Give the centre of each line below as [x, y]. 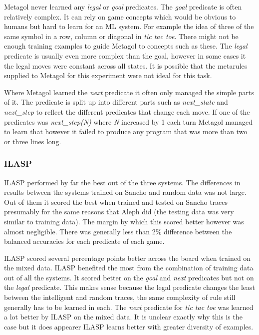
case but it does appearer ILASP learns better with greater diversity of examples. [129, 326]
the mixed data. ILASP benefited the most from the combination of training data [129, 268]
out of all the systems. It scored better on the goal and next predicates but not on [129, 277]
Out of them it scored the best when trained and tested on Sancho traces [116, 202]
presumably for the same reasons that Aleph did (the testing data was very [119, 212]
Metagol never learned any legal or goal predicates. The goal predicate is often [123, 7]
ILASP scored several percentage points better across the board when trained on [128, 258]
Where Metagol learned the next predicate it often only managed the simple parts [129, 92]
